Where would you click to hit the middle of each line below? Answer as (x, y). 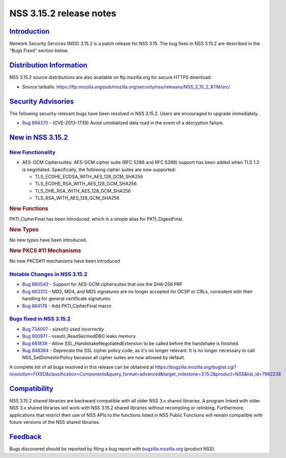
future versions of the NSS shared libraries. (55, 422)
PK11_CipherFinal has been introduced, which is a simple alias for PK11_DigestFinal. (96, 219)
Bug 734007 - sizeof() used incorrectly (63, 329)
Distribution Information (48, 65)
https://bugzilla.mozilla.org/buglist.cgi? (196, 367)
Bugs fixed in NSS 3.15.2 (40, 319)
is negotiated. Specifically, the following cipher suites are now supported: (99, 169)
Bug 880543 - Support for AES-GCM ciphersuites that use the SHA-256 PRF (102, 284)
